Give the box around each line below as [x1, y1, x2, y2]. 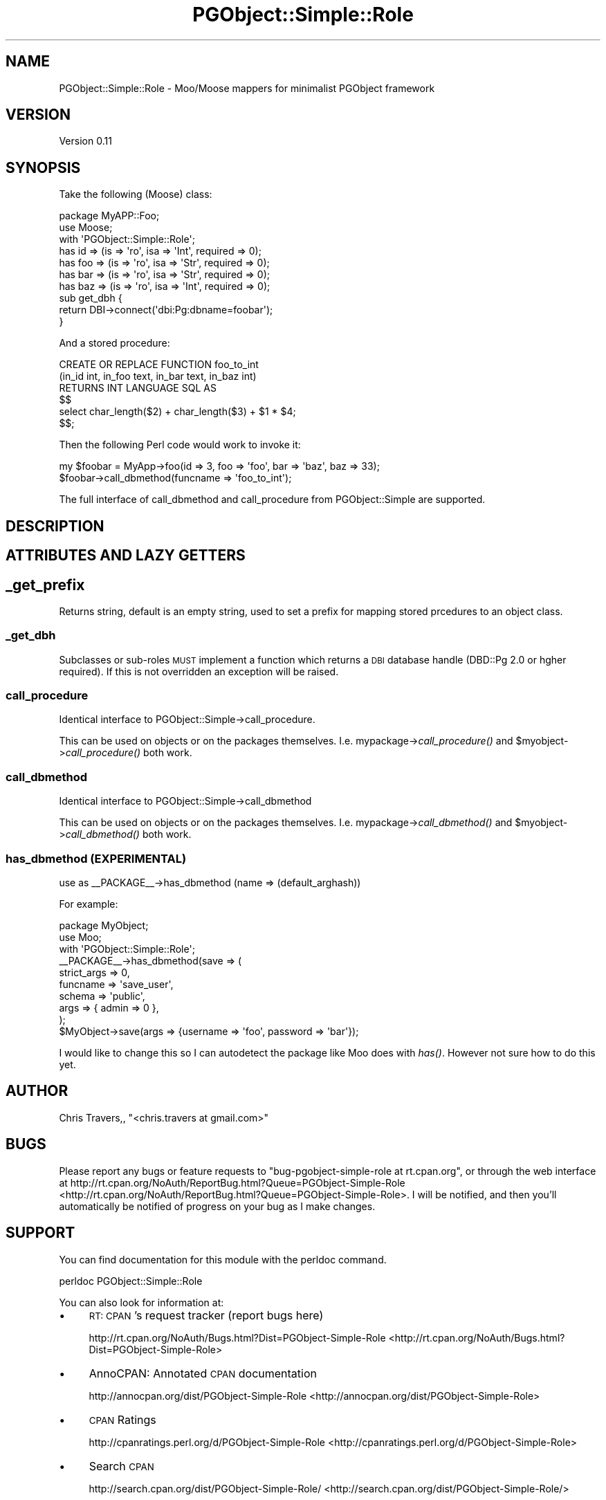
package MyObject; [59, 919, 149, 931]
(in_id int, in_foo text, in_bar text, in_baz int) [59, 370, 257, 383]
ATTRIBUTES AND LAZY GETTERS [6, 547, 246, 565]
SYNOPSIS [6, 158, 81, 176]
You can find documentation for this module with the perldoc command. [59, 1253, 387, 1265]
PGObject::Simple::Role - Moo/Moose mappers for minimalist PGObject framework [59, 82, 435, 94]
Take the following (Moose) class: [59, 188, 212, 201]
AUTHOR [6, 1082, 68, 1100]
